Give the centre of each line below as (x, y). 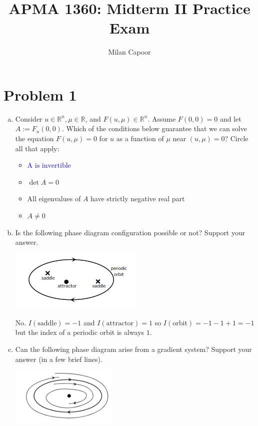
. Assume (162, 118)
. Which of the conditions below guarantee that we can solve (154, 128)
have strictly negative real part (138, 198)
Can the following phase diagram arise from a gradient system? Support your (133, 349)
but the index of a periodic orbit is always (80, 332)
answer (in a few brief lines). (59, 359)
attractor (120, 323)
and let (230, 118)
